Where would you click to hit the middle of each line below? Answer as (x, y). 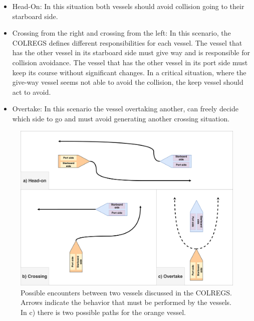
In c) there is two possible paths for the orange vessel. (103, 312)
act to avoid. (32, 92)
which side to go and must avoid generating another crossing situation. (121, 118)
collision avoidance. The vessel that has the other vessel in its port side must (130, 62)
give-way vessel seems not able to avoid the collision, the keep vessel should (128, 82)
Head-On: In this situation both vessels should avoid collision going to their (128, 6)
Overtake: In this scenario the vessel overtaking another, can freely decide (125, 109)
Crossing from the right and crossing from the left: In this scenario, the (121, 33)
